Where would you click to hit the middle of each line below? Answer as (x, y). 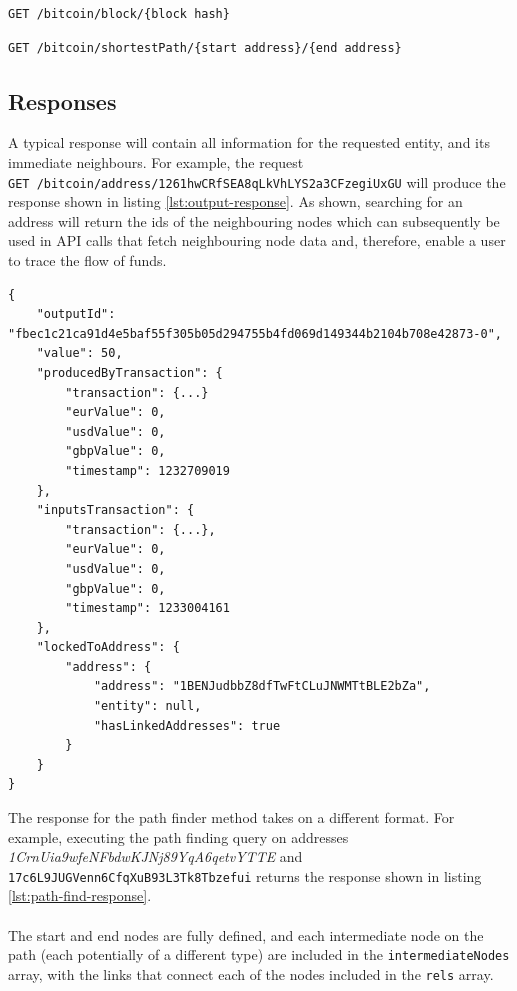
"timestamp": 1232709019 (147, 470)
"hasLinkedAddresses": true (187, 725)
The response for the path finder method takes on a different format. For (231, 817)
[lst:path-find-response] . (80, 895)
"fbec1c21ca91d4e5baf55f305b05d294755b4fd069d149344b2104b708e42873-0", (255, 333)
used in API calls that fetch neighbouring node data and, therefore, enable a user (257, 240)
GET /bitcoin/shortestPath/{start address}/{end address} (205, 47)
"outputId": (76, 314)
